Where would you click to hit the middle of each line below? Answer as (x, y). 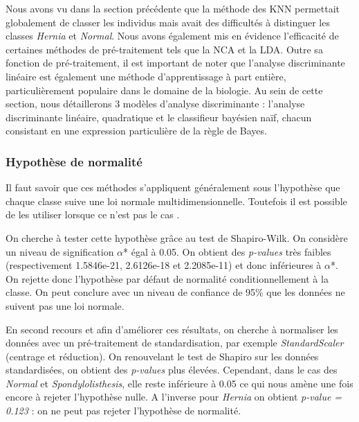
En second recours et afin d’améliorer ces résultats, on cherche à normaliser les (172, 329)
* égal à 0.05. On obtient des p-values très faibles (227, 251)
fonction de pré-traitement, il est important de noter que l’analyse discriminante (175, 63)
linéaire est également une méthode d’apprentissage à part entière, (146, 76)
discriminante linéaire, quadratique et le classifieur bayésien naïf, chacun (159, 117)
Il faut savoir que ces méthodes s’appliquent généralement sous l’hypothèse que (173, 187)
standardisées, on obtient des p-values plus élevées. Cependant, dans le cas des (172, 370)
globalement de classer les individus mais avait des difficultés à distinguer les (168, 22)
